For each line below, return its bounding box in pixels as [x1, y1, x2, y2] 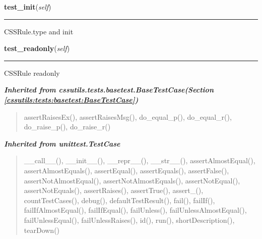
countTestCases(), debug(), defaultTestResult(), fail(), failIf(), [24, 195, 215, 205]
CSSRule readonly [4, 67, 60, 78]
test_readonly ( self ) [4, 43, 70, 54]
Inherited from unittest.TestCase [4, 138, 120, 149]
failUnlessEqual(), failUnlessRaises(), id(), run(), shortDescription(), [24, 214, 235, 225]
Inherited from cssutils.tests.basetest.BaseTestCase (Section [4, 84, 214, 95]
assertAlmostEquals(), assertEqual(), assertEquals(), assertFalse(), [24, 165, 229, 175]
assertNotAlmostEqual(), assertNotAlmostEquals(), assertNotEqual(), [24, 175, 240, 185]
